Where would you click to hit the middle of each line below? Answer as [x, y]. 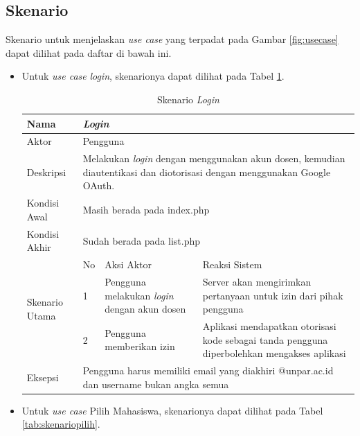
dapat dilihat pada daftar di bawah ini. [89, 52]
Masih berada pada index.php [146, 210]
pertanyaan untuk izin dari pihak [273, 295]
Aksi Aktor [128, 264]
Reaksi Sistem [232, 264]
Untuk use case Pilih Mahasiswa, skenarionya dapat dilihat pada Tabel [172, 410]
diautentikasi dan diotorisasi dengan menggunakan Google [207, 172]
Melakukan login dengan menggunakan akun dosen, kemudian [214, 158]
